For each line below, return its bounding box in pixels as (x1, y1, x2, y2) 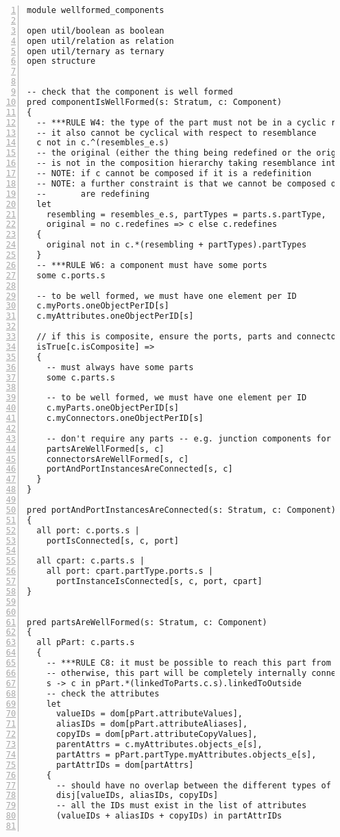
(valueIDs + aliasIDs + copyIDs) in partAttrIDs (56, 811, 282, 821)
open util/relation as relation (27, 36, 174, 46)
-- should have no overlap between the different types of (56, 780, 331, 790)
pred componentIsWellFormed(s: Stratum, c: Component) (27, 97, 282, 107)
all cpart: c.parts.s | (36, 556, 145, 566)
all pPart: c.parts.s (36, 638, 135, 648)
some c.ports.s (36, 270, 106, 280)
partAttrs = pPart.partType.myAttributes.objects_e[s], (56, 749, 317, 760)
